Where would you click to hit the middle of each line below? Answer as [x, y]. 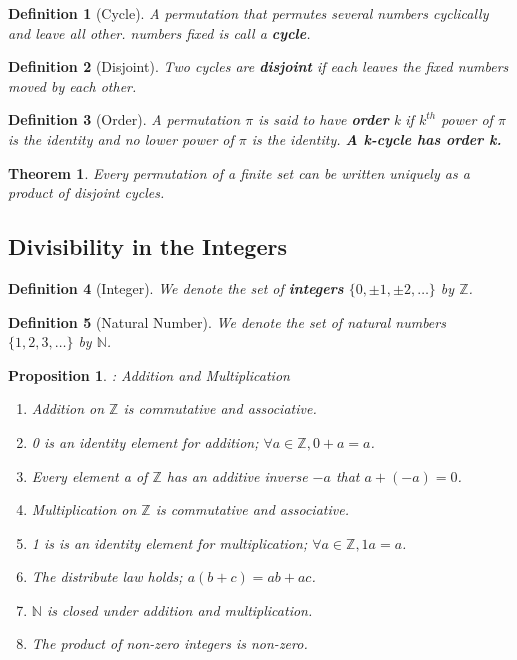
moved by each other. [72, 85]
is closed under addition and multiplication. [179, 609]
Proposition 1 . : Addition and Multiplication [149, 374]
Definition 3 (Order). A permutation [124, 119]
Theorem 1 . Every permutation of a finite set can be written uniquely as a [239, 172]
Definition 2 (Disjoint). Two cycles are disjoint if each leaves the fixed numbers [258, 66]
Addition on [68, 408]
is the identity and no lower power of [121, 138]
